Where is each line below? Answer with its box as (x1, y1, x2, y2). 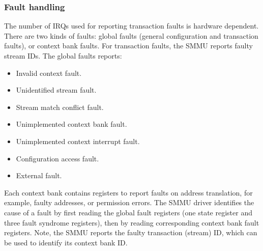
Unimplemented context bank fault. (16, 119, 127, 129)
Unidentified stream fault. (16, 85, 97, 95)
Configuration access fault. (16, 153, 99, 163)
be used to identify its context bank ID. (4, 237, 128, 247)
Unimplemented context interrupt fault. (16, 135, 140, 146)
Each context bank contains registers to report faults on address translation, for (4, 187, 253, 198)
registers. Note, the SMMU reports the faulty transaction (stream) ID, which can (4, 227, 257, 238)
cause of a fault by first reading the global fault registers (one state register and (4, 207, 252, 217)
